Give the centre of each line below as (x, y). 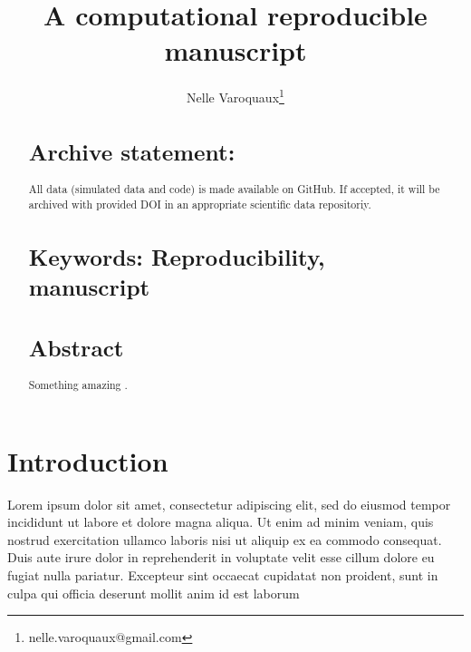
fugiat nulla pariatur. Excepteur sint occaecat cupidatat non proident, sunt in (223, 574)
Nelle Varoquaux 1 (235, 96)
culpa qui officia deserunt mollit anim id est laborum (154, 593)
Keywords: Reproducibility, (177, 256)
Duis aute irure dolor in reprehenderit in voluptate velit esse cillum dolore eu (221, 557)
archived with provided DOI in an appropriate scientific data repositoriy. (200, 204)
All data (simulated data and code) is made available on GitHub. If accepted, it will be (234, 189)
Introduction (88, 460)
